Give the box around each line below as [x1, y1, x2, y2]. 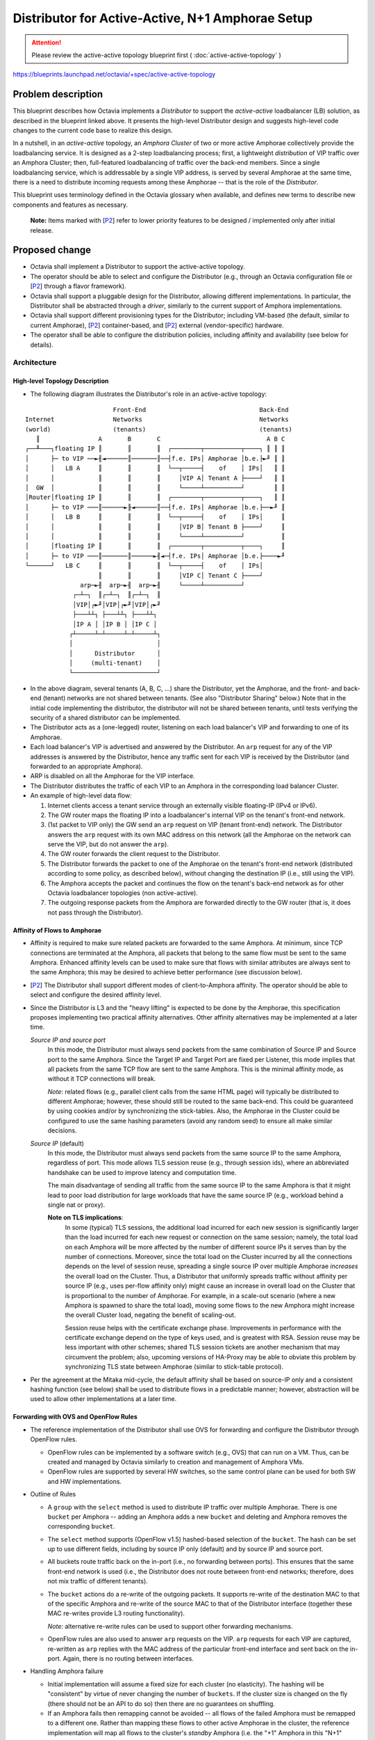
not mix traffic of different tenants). [47, 1577, 149, 1585]
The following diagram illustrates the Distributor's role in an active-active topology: [30, 390, 267, 398]
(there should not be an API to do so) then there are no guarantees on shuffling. [47, 1699, 276, 1708]
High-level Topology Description [12, 377, 109, 386]
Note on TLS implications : [47, 1213, 124, 1221]
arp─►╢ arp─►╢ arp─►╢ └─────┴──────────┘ [80, 581, 245, 589]
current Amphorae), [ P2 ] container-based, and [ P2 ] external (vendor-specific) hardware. [30, 321, 284, 329]
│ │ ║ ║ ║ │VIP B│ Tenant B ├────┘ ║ [25, 523, 285, 530]
